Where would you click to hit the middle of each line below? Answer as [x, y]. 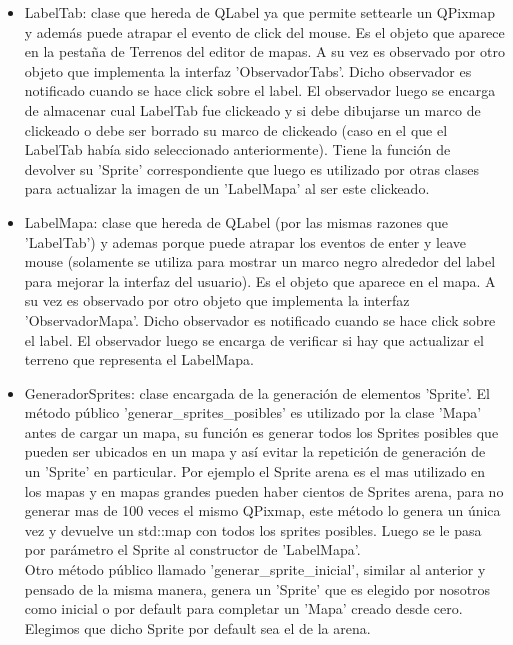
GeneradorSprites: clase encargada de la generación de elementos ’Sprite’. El [257, 392]
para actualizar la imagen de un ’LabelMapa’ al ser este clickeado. [227, 188]
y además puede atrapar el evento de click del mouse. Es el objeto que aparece [264, 31]
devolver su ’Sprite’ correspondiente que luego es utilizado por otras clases [251, 168]
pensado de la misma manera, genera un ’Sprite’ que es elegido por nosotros [257, 588]
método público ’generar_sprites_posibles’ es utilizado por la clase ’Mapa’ [253, 412]
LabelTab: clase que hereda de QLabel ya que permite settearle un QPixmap [260, 12]
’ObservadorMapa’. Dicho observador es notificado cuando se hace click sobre [260, 319]
